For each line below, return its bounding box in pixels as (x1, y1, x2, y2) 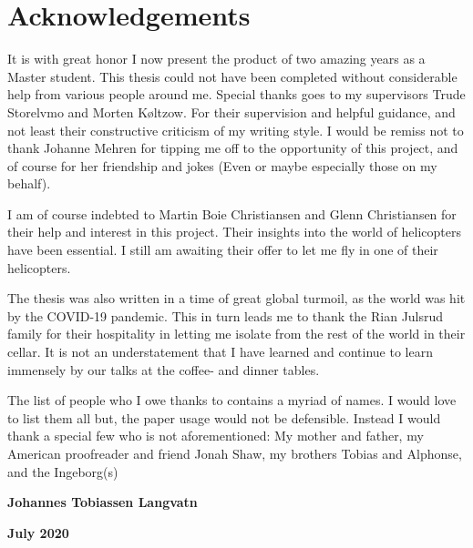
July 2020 (7, 523, 69, 542)
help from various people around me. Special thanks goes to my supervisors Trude (7, 85, 466, 104)
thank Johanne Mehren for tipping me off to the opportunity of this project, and (7, 138, 458, 157)
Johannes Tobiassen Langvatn (7, 492, 198, 512)
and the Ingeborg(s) (7, 462, 118, 481)
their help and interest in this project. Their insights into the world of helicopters (7, 222, 462, 241)
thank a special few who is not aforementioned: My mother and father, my (7, 426, 424, 445)
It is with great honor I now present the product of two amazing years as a (7, 49, 426, 68)
